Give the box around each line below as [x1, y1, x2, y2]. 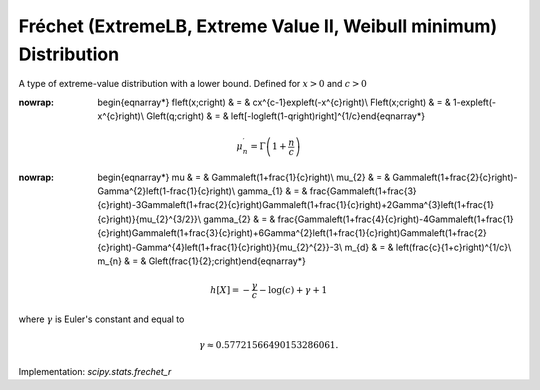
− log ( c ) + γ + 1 [258, 284, 328, 295]
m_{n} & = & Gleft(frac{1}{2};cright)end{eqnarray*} [97, 255, 307, 267]
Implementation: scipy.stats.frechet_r [18, 365, 172, 377]
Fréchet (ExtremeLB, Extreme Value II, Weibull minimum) [18, 15, 498, 37]
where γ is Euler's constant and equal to [18, 313, 185, 325]
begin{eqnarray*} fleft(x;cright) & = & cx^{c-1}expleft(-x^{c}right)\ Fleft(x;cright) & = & [97, 96, 451, 108]
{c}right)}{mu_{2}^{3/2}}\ [97, 213, 202, 225]
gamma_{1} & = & [236, 185, 308, 197]
